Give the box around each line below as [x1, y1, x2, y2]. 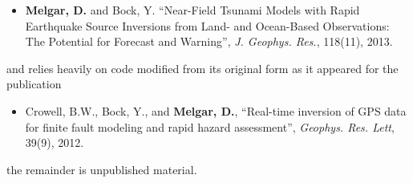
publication [6, 75, 62, 92]
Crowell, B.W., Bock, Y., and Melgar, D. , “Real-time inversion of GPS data [25, 102, 407, 119]
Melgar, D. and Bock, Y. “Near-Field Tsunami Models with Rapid [25, 2, 360, 18]
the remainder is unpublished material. [6, 161, 197, 177]
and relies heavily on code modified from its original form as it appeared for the [6, 59, 399, 76]
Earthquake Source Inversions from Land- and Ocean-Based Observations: [25, 17, 390, 34]
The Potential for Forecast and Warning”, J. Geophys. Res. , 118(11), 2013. [25, 33, 393, 50]
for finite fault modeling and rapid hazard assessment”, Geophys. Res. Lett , [25, 118, 395, 135]
